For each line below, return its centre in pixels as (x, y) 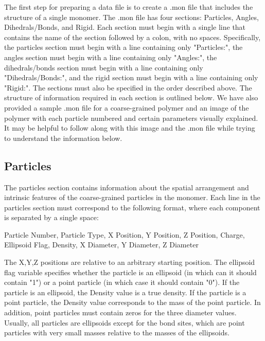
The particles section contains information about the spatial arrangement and (127, 187)
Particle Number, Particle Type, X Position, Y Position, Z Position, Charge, (125, 234)
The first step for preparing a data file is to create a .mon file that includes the (129, 7)
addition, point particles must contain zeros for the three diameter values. (120, 312)
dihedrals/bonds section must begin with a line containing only (104, 67)
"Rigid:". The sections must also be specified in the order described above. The (128, 87)
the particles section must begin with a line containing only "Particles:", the (123, 47)
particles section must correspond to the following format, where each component (132, 207)
